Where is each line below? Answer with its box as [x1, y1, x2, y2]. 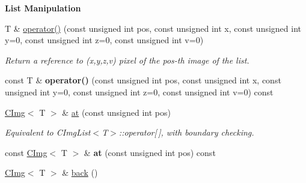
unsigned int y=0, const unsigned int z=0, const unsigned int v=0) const [5, 85, 274, 98]
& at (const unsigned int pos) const [84, 146, 216, 158]
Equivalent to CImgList [5, 126, 91, 139]
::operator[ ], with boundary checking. [118, 126, 254, 139]
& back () [62, 166, 98, 179]
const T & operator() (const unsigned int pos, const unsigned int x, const [5, 74, 281, 86]
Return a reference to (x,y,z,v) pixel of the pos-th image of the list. [5, 53, 249, 66]
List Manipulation [5, 2, 81, 14]
